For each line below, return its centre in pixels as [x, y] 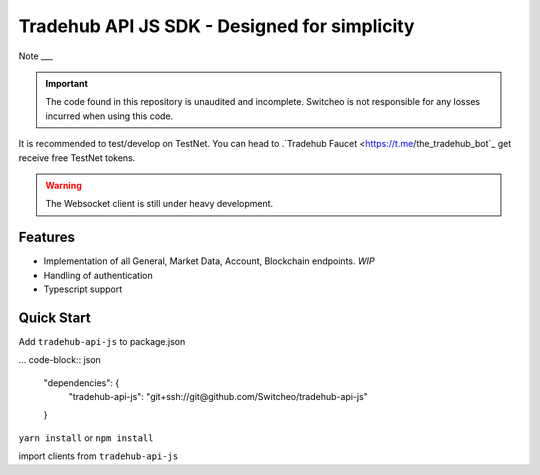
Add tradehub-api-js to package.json [102, 341]
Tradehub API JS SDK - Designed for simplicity [216, 26]
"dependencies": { [81, 382]
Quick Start [54, 317]
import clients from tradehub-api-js [98, 456]
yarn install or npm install [86, 437]
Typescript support [83, 289]
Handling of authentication [98, 275]
